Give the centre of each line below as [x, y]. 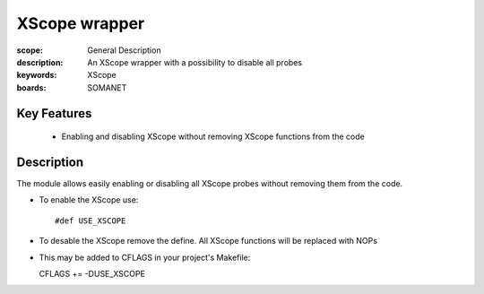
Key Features [54, 113]
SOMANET [107, 87]
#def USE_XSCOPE [91, 220]
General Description [124, 50]
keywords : [37, 75]
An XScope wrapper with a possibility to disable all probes [195, 62]
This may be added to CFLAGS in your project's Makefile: [145, 257]
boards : [31, 87]
